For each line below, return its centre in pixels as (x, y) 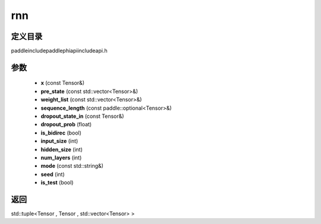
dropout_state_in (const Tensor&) (82, 116)
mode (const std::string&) (72, 166)
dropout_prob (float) (66, 124)
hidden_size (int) (62, 149)
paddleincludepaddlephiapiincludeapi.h (59, 51)
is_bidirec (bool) (61, 133)
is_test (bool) (57, 183)
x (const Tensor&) (63, 83)
